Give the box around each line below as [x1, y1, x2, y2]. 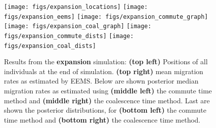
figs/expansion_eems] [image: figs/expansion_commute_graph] [4, 13, 208, 20]
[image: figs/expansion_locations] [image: [4, 3, 148, 10]
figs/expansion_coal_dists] [4, 42, 96, 49]
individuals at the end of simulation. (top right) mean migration [4, 66, 204, 76]
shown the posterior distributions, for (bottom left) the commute [4, 105, 207, 115]
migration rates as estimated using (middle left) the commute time [4, 85, 212, 96]
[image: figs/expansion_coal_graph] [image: [4, 23, 152, 30]
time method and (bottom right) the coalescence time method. [4, 114, 201, 125]
